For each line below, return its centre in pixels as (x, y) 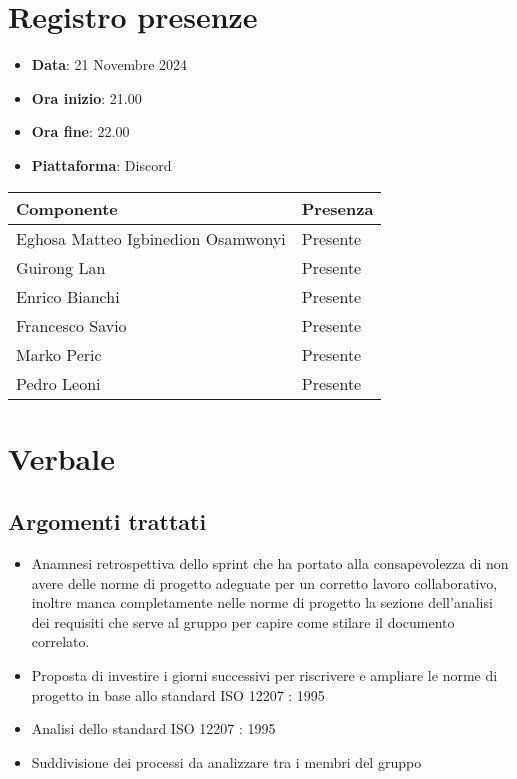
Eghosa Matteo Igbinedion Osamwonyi (151, 238)
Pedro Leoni (58, 383)
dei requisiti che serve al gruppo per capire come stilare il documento (243, 621)
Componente (67, 208)
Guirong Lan (61, 267)
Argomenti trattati (107, 521)
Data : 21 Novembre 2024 (109, 64)
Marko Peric (59, 354)
